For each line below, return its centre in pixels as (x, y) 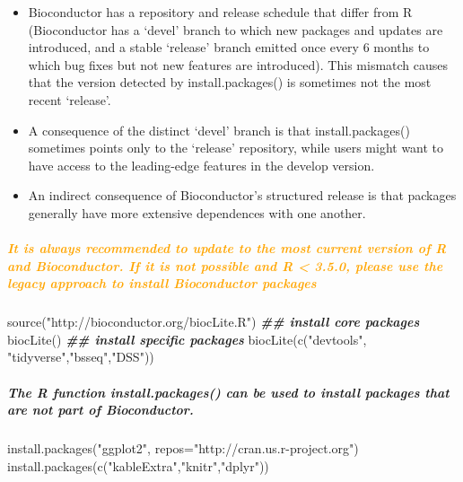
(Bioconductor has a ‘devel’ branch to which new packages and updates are (236, 29)
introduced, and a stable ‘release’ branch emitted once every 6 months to (229, 47)
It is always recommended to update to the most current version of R (227, 248)
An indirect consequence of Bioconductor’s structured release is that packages (242, 195)
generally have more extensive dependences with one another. (197, 212)
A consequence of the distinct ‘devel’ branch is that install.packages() (219, 130)
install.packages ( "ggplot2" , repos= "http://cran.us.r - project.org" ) (183, 448)
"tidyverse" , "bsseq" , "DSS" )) (81, 357)
